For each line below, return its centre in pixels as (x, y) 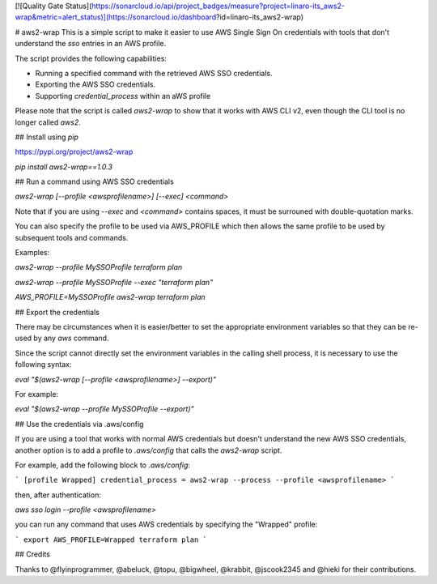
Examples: (32, 253)
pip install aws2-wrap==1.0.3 (64, 167)
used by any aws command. (62, 338)
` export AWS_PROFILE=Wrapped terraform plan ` (111, 539)
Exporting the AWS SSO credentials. (95, 84)
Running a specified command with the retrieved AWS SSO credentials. (154, 73)
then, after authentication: (58, 495)
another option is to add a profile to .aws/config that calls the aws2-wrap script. (148, 450)
